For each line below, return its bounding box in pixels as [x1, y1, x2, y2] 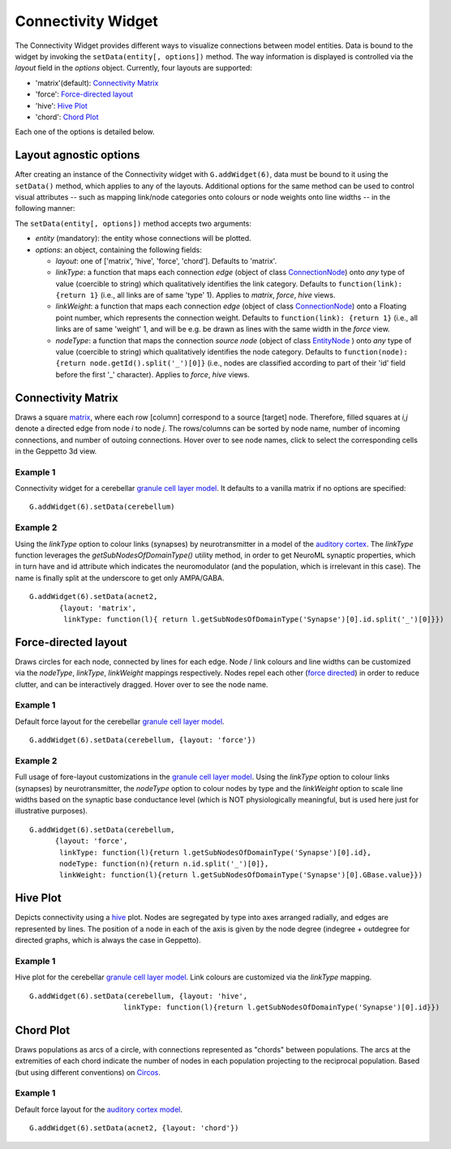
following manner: [15, 204, 75, 213]
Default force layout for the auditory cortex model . [15, 1104, 183, 1114]
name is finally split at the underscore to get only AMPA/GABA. [15, 573, 225, 583]
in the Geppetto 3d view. [15, 446, 97, 456]
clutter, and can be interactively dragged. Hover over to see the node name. [15, 679, 268, 689]
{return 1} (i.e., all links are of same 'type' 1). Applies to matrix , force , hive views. [55, 290, 336, 300]
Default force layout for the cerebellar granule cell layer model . [15, 717, 225, 726]
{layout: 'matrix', [59, 603, 137, 613]
